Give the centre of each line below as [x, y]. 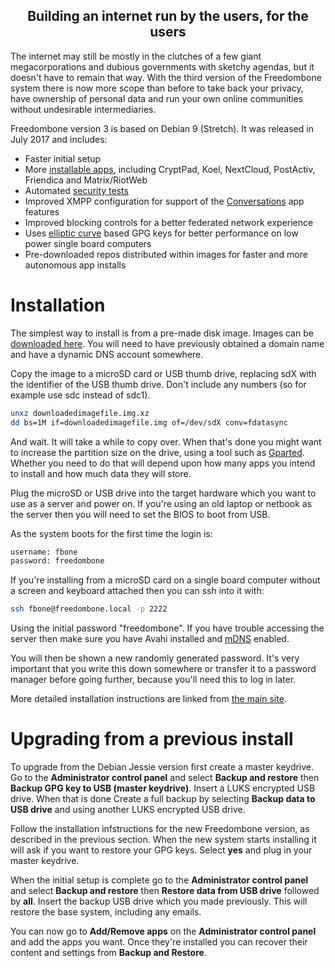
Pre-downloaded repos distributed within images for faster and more [166, 254]
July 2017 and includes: [59, 139]
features [42, 211]
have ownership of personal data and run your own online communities [157, 98]
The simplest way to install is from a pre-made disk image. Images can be [162, 333]
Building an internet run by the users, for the [168, 16]
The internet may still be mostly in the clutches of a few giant [136, 56]
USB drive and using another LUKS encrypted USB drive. [128, 810]
